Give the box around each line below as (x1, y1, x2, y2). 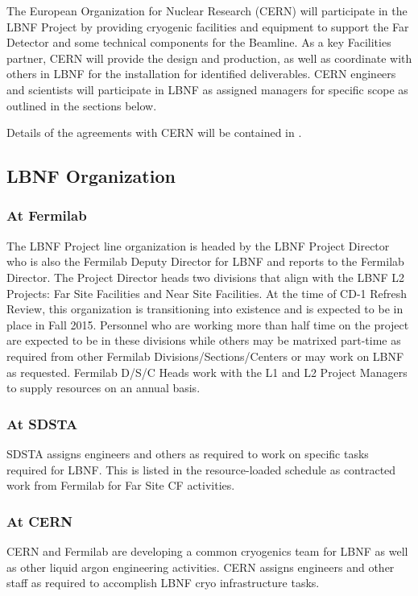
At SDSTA (6, 413, 78, 433)
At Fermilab (6, 205, 87, 226)
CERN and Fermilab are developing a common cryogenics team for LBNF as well (6, 542, 408, 559)
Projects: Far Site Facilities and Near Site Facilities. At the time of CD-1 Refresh (6, 284, 408, 301)
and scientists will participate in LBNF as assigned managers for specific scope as (6, 81, 408, 97)
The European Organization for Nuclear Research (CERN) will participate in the (6, 2, 408, 19)
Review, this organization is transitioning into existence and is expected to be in (6, 300, 404, 317)
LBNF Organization (6, 163, 176, 188)
